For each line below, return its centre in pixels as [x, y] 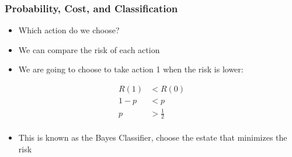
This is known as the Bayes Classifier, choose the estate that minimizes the [153, 137]
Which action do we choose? [69, 30]
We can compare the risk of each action [89, 49]
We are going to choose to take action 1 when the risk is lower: [131, 69]
